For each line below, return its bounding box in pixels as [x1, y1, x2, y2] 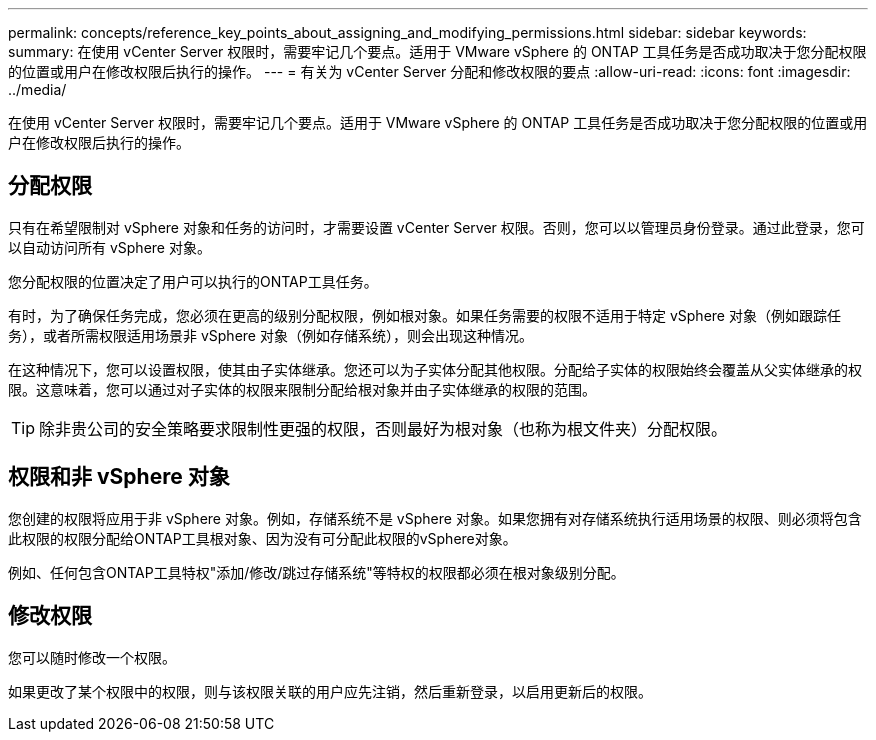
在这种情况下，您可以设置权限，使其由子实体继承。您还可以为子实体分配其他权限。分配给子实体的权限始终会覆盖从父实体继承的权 [8, 360, 862, 378]
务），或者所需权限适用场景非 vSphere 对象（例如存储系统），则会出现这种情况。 [8, 326, 533, 344]
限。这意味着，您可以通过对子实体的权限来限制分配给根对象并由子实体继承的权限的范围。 [8, 380, 596, 398]
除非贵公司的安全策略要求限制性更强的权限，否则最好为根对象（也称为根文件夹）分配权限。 [39, 418, 728, 439]
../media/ [8, 81, 67, 98]
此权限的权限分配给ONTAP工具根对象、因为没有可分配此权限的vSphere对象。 [8, 529, 517, 547]
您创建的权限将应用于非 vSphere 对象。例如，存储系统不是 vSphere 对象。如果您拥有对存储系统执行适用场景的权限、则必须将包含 [8, 509, 862, 527]
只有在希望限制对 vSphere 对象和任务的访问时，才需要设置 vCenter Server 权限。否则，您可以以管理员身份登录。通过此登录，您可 [8, 218, 865, 236]
